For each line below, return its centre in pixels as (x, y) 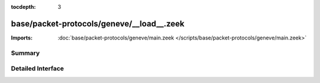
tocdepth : (23, 7)
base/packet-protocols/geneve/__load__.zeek (98, 24)
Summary (25, 53)
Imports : (22, 38)
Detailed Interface (38, 69)
